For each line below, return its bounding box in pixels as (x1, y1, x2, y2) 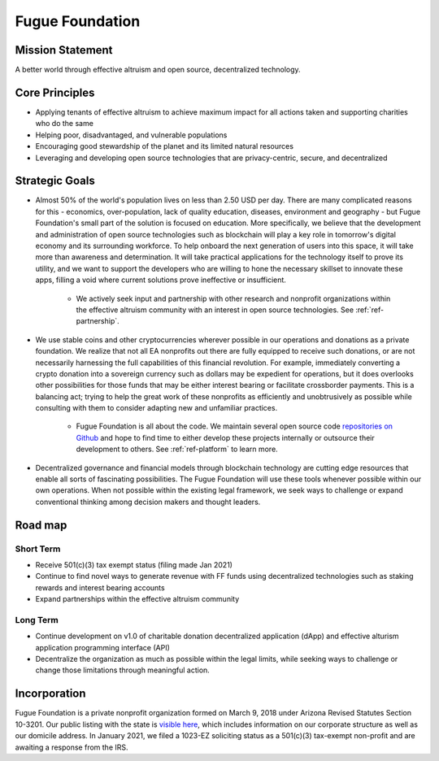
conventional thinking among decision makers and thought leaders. (35, 497, 261, 507)
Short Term (15, 543, 61, 554)
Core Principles (15, 85, 95, 99)
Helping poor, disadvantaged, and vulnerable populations (35, 130, 228, 140)
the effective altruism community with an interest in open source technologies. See (76, 305, 354, 315)
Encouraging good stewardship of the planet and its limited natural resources (35, 141, 294, 151)
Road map (15, 518, 67, 532)
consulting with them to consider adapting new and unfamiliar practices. (35, 403, 278, 413)
